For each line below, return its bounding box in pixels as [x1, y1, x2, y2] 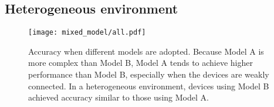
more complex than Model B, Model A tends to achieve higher [28, 56, 253, 69]
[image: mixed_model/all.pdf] [28, 28, 146, 37]
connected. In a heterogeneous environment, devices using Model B [28, 79, 269, 92]
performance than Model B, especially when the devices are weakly [28, 68, 269, 81]
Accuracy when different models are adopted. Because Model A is [28, 45, 264, 57]
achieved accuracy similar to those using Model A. [28, 91, 209, 103]
